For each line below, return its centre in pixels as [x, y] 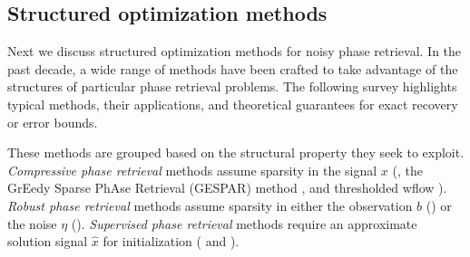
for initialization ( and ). [171, 241]
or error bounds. [53, 122]
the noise [32, 223]
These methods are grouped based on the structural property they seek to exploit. [236, 152]
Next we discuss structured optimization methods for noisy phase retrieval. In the [235, 51]
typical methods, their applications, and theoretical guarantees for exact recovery [233, 104]
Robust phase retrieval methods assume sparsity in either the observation [210, 205]
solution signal [48, 241]
